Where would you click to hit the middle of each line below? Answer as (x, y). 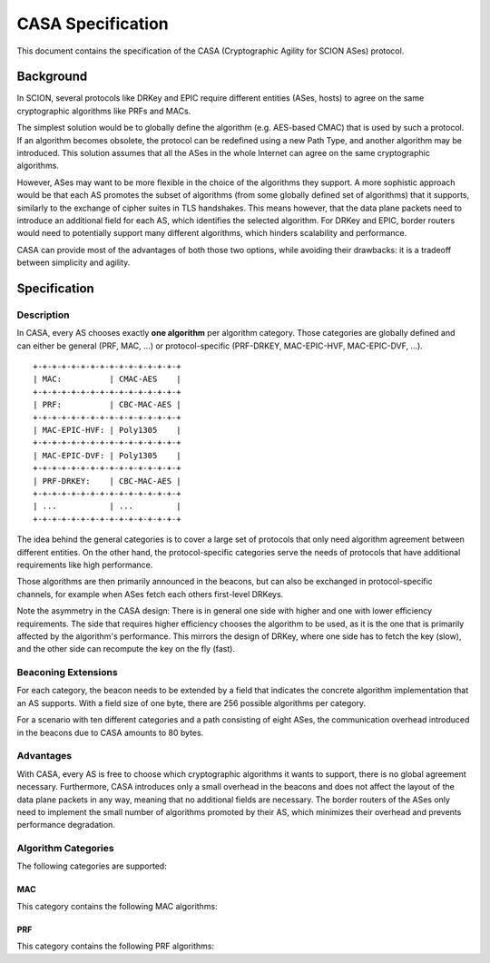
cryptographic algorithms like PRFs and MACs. (104, 111)
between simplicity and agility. (73, 262)
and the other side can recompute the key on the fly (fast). (126, 649)
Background (52, 77)
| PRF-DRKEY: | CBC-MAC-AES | (107, 481)
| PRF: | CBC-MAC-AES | (107, 405)
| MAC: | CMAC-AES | (107, 379)
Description (43, 315)
